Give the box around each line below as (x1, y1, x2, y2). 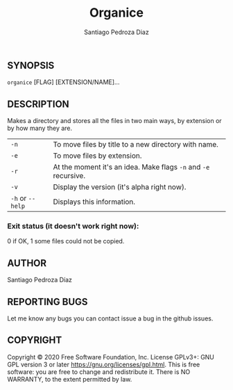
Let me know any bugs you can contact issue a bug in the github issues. (7, 314, 214, 323)
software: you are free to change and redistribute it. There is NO (7, 367, 191, 376)
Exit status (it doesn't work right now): (7, 221, 139, 231)
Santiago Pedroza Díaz (7, 276, 73, 284)
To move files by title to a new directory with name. (53, 140, 218, 149)
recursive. (53, 171, 85, 181)
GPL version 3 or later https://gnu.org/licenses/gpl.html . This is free (7, 360, 200, 368)
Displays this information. (53, 197, 136, 206)
